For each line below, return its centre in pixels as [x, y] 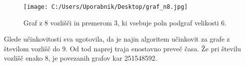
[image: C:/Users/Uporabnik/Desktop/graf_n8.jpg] [106, 7]
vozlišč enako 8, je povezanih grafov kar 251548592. [81, 58]
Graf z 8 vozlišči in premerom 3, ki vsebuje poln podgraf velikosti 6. [125, 22]
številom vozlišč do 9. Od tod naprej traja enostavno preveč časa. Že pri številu [122, 48]
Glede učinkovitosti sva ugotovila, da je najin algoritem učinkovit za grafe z [117, 39]
